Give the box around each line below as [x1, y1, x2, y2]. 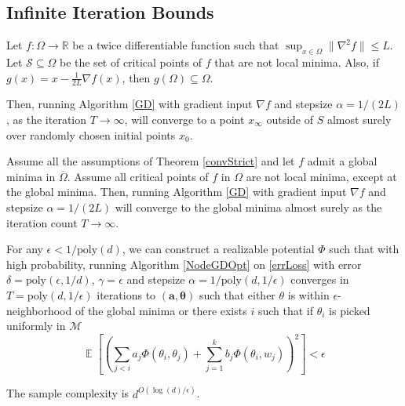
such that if [257, 302, 313, 318]
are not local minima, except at [246, 168, 397, 184]
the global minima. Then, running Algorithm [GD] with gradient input [6, 183, 347, 200]
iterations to [97, 286, 156, 303]
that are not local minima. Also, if [214, 54, 379, 70]
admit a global [307, 153, 378, 169]
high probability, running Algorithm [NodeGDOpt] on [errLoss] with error [6, 256, 362, 272]
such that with [329, 241, 400, 257]
